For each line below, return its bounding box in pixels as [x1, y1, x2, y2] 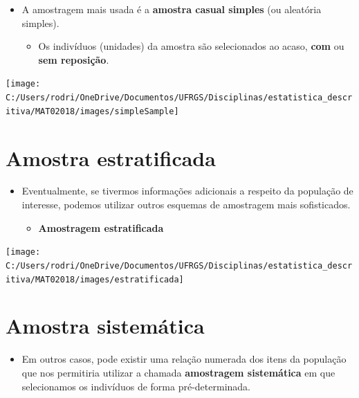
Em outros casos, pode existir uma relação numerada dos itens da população [21, 352, 347, 366]
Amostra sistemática [6, 311, 205, 340]
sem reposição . [38, 52, 109, 66]
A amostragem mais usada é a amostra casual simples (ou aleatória [21, 2, 322, 16]
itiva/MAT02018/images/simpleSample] [6, 106, 179, 116]
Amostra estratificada [6, 143, 216, 172]
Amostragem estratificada [38, 220, 164, 235]
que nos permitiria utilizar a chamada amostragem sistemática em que [21, 365, 335, 379]
